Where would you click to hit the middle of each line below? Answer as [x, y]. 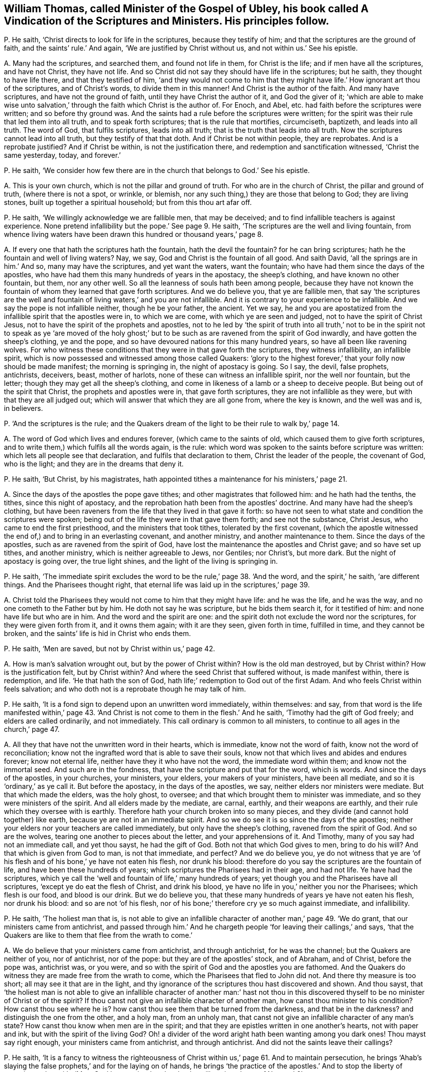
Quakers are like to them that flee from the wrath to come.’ [98, 935]
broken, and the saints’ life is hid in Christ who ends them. [97, 634]
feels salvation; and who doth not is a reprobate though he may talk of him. [125, 689]
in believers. [24, 408]
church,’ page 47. [32, 729]
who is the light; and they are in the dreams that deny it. [94, 464]
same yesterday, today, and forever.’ [62, 155]
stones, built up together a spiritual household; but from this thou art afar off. [128, 203]
